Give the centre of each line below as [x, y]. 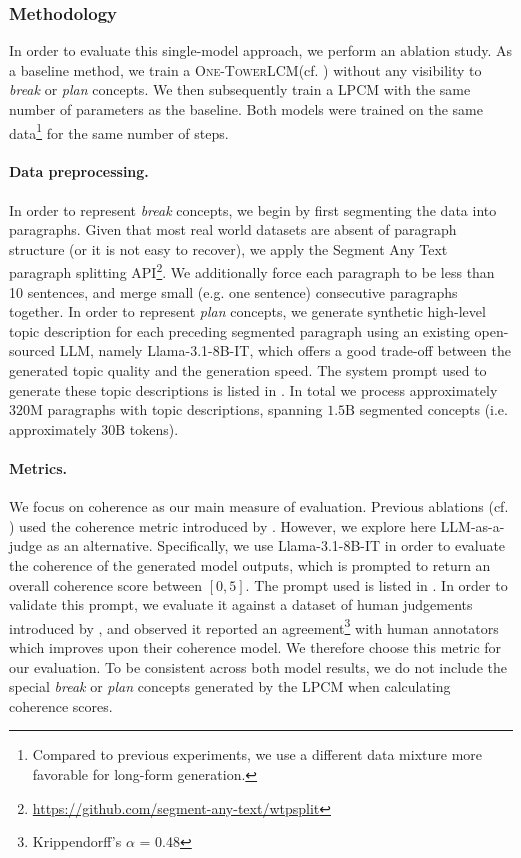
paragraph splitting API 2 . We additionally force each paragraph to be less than [252, 271]
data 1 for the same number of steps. [119, 131]
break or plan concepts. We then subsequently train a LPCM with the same [240, 89]
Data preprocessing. [79, 171]
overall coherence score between [106, 584]
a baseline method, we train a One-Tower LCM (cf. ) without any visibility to [245, 69]
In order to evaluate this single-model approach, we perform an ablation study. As [260, 50]
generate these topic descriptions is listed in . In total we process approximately [253, 389]
